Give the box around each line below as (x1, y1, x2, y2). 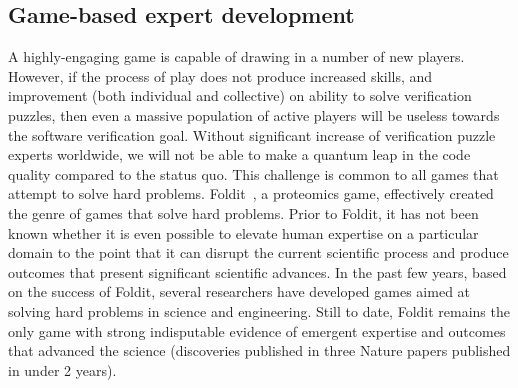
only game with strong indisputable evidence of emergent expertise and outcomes (8, 320, 506, 341)
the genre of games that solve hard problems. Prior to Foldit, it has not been (8, 202, 479, 223)
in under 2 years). (8, 359, 117, 380)
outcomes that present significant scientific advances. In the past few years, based (8, 261, 507, 282)
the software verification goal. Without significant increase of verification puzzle (8, 124, 496, 145)
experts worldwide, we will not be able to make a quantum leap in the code (8, 144, 471, 165)
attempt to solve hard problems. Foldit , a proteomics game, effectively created (8, 183, 494, 204)
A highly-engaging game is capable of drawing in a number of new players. (8, 46, 465, 67)
